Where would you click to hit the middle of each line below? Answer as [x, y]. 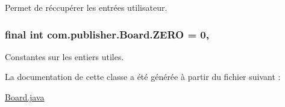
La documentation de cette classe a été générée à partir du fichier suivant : [143, 77]
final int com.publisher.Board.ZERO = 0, [107, 34]
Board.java [25, 97]
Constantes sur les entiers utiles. [64, 56]
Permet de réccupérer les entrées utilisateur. [86, 7]
